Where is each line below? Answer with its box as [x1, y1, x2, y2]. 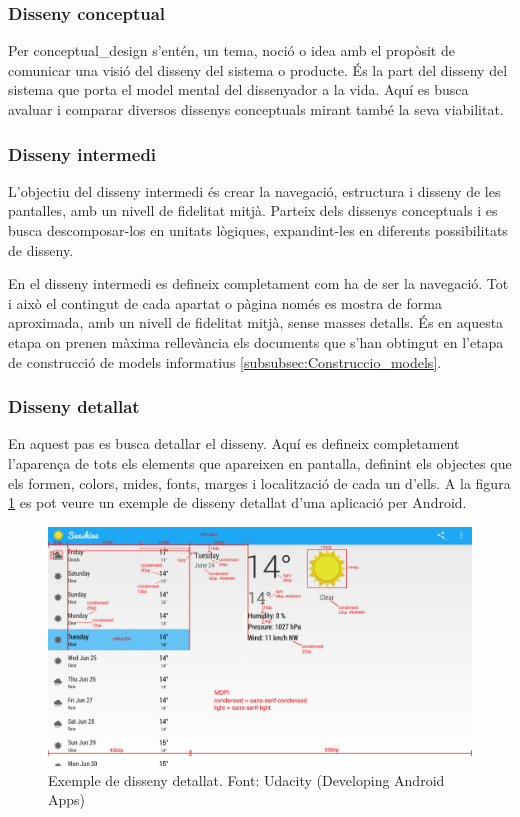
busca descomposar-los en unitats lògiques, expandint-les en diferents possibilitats [8, 220, 508, 240]
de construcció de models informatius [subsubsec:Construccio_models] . [8, 351, 442, 372]
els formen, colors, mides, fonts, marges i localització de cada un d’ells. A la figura [8, 472, 511, 493]
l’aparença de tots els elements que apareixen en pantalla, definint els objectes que [8, 452, 512, 473]
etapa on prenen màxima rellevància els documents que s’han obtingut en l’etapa [8, 331, 504, 352]
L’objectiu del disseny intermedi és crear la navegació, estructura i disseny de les [8, 180, 501, 201]
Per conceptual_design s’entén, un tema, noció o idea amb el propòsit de [8, 40, 455, 61]
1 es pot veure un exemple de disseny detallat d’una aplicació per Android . [8, 492, 467, 513]
